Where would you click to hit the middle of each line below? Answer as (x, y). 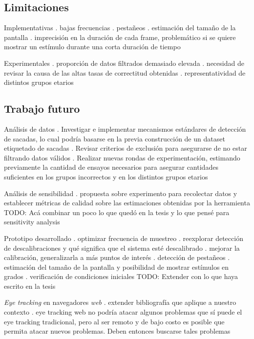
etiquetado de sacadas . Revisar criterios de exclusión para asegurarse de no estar (126, 148)
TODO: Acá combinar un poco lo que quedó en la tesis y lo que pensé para (117, 212)
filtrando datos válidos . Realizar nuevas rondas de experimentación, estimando (122, 157)
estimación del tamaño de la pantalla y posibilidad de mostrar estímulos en (116, 267)
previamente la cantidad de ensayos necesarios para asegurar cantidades (111, 167)
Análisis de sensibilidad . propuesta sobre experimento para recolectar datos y (121, 193)
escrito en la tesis (30, 286)
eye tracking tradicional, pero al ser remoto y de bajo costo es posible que (114, 321)
